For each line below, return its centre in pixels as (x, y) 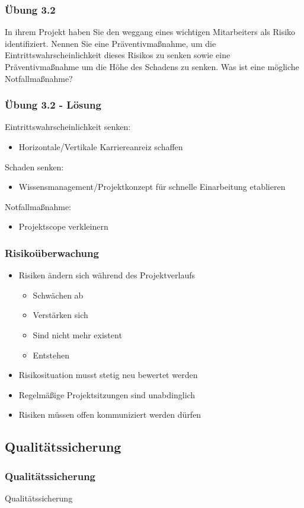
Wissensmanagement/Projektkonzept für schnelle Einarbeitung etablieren (152, 187)
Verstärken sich (60, 315)
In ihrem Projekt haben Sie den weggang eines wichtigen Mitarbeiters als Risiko (150, 32)
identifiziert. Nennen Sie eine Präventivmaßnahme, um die (111, 43)
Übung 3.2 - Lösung (53, 105)
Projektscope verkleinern (63, 226)
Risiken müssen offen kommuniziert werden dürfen (110, 415)
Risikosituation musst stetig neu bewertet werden (108, 375)
